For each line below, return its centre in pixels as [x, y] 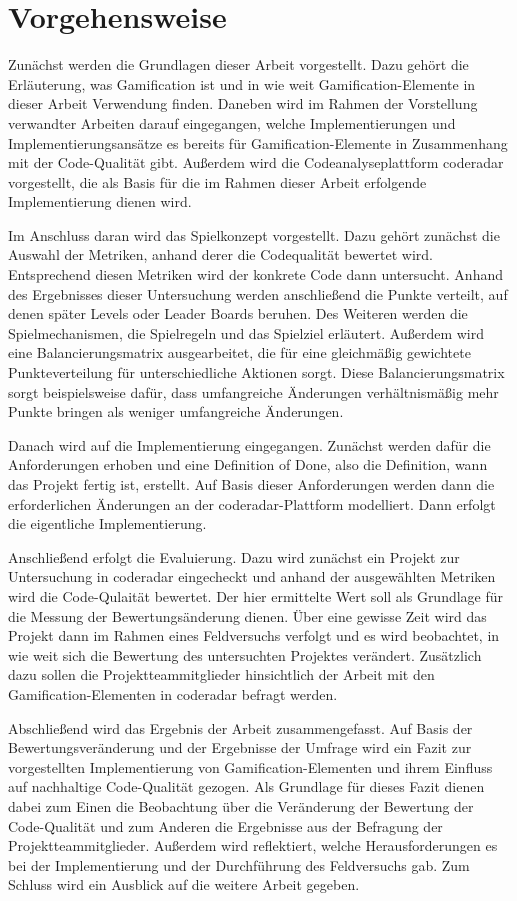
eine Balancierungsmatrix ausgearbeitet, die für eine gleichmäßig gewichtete [239, 352]
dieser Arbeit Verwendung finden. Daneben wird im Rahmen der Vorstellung [243, 103]
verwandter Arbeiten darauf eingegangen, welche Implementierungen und [232, 122]
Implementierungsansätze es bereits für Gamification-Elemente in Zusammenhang [258, 142]
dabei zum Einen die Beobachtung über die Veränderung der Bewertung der [241, 805]
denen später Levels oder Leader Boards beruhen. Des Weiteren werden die [238, 313]
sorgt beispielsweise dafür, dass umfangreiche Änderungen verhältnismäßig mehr [253, 391]
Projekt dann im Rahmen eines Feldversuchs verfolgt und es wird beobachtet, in [254, 635]
